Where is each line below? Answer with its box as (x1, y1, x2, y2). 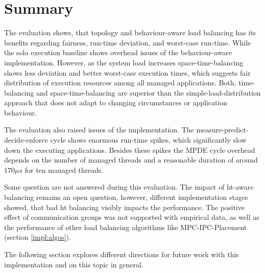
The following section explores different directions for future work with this (4, 249, 239, 259)
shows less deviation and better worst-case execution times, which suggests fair (4, 67, 251, 78)
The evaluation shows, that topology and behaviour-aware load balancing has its (4, 27, 256, 38)
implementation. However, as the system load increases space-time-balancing (4, 57, 244, 67)
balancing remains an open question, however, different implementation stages (4, 192, 248, 202)
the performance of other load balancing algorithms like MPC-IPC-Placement (4, 221, 247, 232)
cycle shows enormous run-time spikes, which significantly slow (50, 134, 247, 145)
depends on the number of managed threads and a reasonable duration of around (4, 154, 258, 165)
